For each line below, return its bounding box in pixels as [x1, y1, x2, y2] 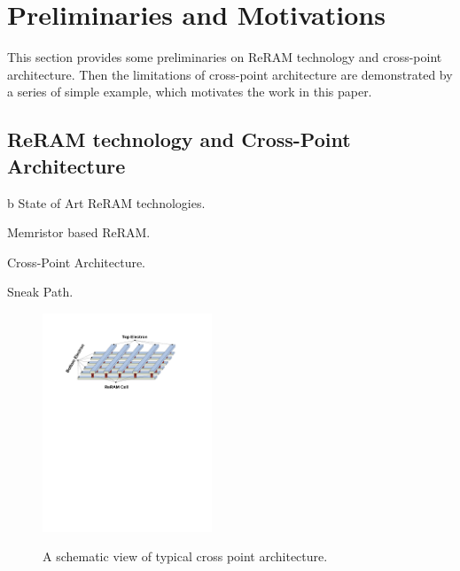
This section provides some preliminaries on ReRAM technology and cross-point [7, 48, 442, 66]
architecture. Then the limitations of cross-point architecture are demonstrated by [7, 65, 453, 83]
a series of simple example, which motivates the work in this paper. [7, 82, 372, 101]
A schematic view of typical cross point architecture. [43, 547, 328, 566]
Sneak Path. [7, 282, 74, 301]
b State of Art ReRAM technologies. [7, 193, 206, 212]
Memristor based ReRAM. [7, 223, 151, 242]
